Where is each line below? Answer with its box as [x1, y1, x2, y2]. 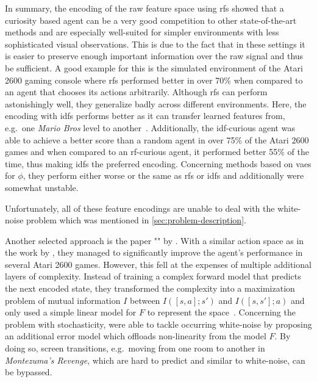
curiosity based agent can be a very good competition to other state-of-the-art [5, 13, 297, 26]
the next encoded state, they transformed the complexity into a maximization [5, 282, 295, 295]
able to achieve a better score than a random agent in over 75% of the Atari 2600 [5, 133, 309, 146]
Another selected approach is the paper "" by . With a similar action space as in [5, 234, 304, 247]
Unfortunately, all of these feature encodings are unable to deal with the [5, 201, 275, 214]
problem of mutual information [5, 294, 121, 306]
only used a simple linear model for [5, 306, 137, 319]
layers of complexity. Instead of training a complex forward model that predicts [5, 270, 301, 283]
